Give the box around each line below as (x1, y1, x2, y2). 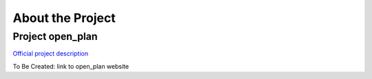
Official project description (12, 49, 89, 58)
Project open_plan (12, 30, 98, 43)
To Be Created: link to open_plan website (12, 62, 130, 70)
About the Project (12, 10, 116, 25)
